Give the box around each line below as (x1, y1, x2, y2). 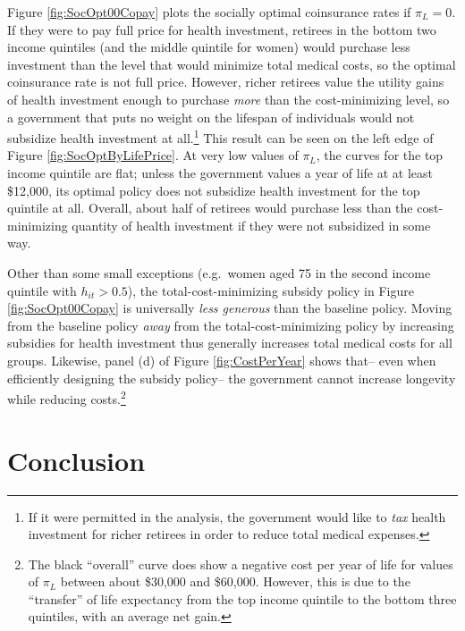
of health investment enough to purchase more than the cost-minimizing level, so (7, 89, 450, 108)
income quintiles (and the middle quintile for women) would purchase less (7, 38, 410, 56)
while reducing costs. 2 (7, 387, 126, 408)
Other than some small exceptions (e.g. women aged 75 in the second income (7, 263, 431, 282)
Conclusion (7, 442, 146, 478)
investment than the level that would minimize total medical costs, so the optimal (7, 55, 456, 73)
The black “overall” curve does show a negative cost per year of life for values (28, 554, 453, 573)
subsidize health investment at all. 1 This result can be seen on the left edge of (7, 126, 434, 147)
